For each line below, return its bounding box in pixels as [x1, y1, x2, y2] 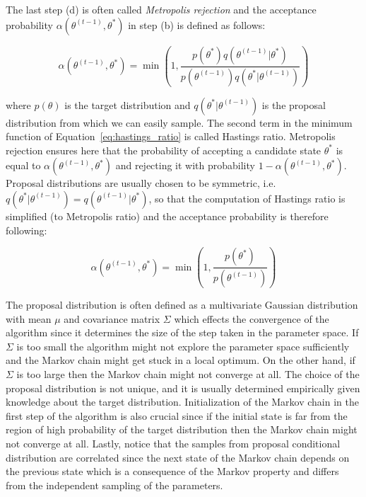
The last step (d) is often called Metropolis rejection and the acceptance [6, 2, 317, 16]
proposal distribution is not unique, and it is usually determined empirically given [6, 380, 360, 395]
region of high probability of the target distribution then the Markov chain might [6, 422, 358, 437]
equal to [6, 158, 41, 173]
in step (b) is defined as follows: [128, 17, 266, 32]
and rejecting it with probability [115, 158, 255, 173]
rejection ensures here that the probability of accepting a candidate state [6, 142, 321, 157]
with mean [6, 311, 52, 326]
